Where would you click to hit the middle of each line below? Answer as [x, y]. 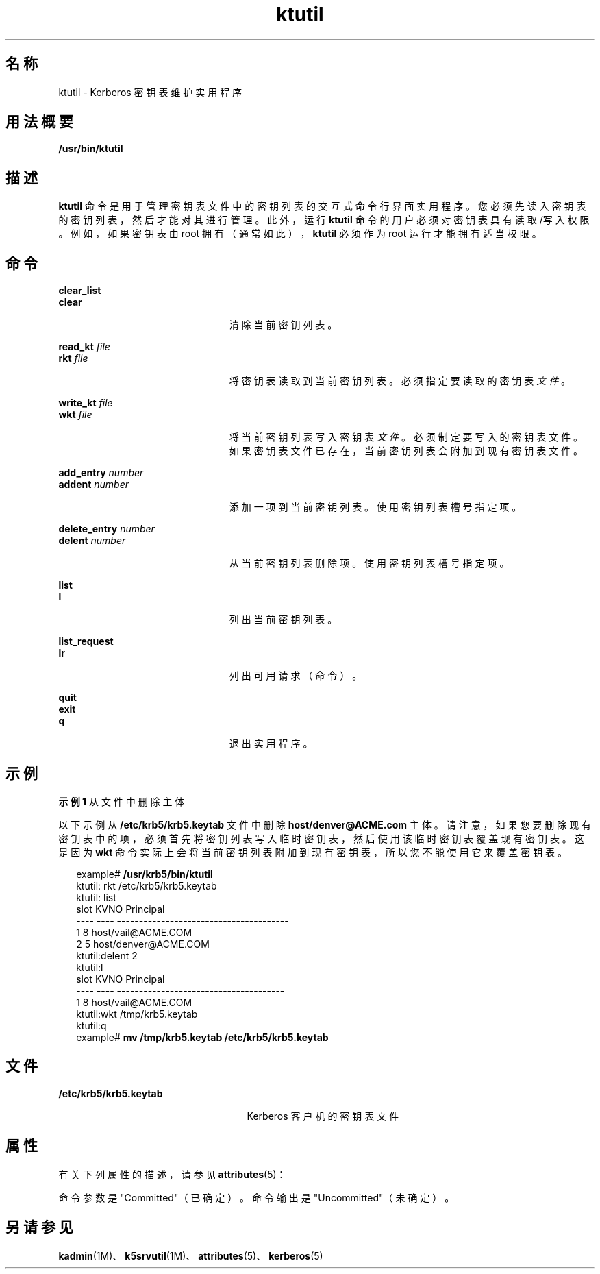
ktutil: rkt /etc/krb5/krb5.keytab [147, 885]
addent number [94, 485]
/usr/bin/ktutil [91, 149]
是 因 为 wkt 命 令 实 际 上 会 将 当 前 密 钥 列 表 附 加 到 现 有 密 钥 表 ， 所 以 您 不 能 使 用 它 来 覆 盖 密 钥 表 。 [313, 852]
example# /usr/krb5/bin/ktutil [145, 874]
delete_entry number [107, 529]
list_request [86, 641]
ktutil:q [91, 1025]
